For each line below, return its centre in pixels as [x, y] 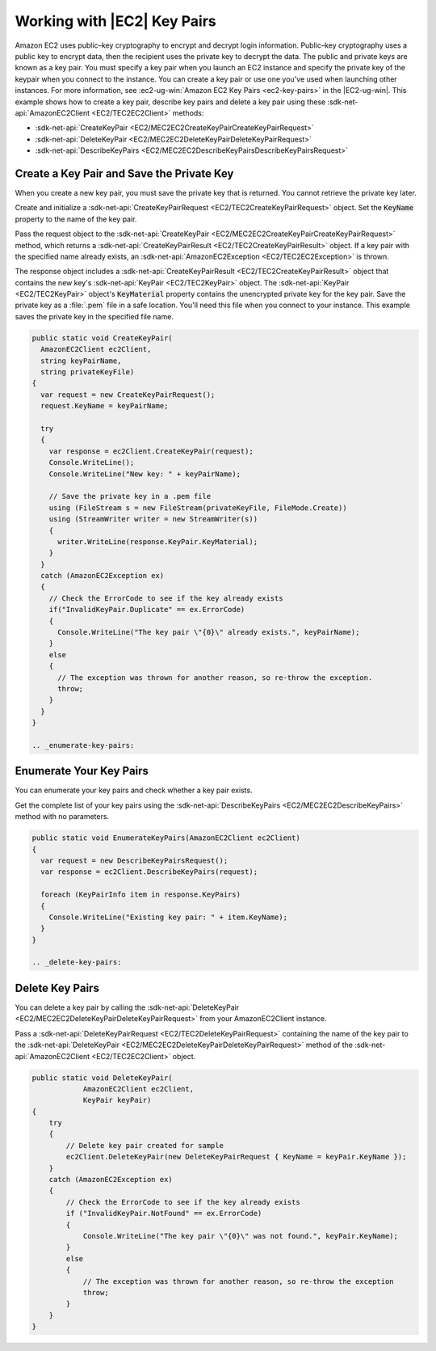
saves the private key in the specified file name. [94, 316]
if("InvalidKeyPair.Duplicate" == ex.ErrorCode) [147, 610]
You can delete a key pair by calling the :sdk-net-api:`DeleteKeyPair [127, 1007]
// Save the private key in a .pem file [130, 496]
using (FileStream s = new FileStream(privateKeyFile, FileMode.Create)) [198, 508]
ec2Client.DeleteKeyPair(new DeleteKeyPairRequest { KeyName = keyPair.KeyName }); [236, 1157]
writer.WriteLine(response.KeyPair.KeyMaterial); [158, 541]
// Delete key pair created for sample [145, 1145]
